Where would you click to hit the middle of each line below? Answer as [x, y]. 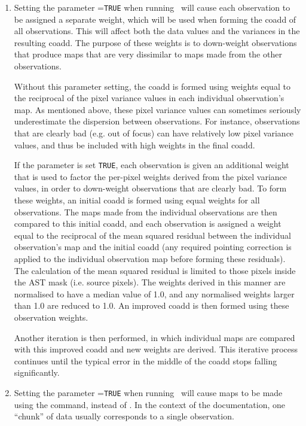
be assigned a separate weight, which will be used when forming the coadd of [155, 19]
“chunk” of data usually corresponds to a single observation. [124, 416]
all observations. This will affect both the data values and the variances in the [157, 31]
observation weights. [51, 317]
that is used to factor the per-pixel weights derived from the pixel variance [150, 176]
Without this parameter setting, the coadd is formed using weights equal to [152, 86]
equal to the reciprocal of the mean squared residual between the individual [152, 235]
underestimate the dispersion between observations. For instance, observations [157, 121]
